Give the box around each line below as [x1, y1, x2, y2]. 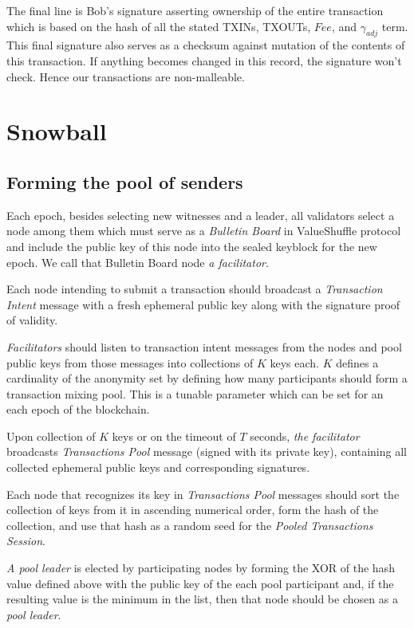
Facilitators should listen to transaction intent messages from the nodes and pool [6, 338, 402, 355]
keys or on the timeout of [112, 427, 236, 444]
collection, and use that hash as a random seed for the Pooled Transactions [6, 516, 373, 533]
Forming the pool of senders [6, 169, 243, 194]
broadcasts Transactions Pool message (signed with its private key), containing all [6, 443, 407, 460]
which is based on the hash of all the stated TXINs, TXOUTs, [6, 18, 311, 34]
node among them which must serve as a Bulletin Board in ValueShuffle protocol [6, 222, 401, 239]
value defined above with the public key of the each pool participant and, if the [6, 575, 394, 591]
